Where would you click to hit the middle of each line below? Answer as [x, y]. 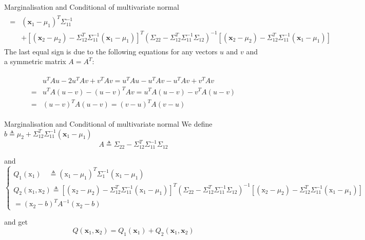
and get [16, 222]
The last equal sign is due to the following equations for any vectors [111, 51]
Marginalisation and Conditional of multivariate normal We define [108, 124]
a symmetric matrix [35, 61]
